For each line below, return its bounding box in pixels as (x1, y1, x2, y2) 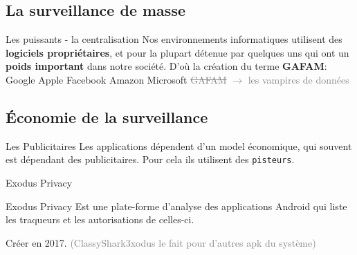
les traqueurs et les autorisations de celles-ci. (6, 212, 194, 227)
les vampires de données (248, 72, 349, 86)
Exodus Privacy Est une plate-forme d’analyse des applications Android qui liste (6, 198, 347, 213)
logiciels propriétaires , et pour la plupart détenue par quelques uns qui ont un (6, 45, 349, 59)
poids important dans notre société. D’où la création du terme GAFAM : (6, 59, 327, 73)
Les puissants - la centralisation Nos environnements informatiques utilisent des (6, 32, 342, 46)
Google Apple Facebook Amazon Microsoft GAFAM (6, 72, 227, 86)
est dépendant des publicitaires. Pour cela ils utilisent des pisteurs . (6, 152, 295, 167)
